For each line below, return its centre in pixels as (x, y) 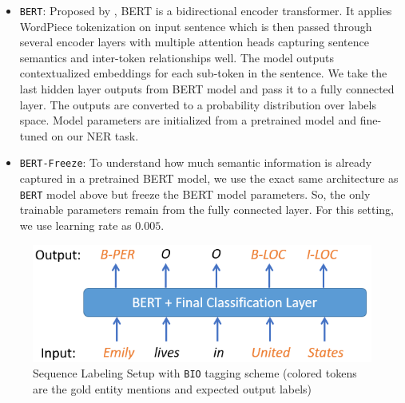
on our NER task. (95, 135)
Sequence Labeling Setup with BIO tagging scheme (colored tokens (195, 373)
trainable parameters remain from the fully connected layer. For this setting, (206, 209)
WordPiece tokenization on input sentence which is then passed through (196, 26)
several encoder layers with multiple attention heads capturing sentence (194, 42)
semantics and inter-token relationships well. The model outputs (177, 57)
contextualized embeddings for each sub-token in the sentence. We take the (203, 73)
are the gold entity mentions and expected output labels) (173, 388)
